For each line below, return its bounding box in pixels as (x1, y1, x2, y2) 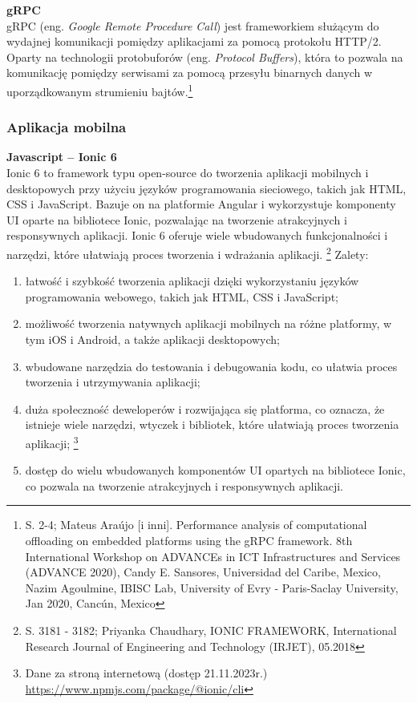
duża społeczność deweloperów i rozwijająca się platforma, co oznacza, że (25, 400, 385, 417)
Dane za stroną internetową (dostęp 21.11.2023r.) (25, 665, 268, 681)
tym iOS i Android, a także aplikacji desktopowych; (25, 331, 280, 348)
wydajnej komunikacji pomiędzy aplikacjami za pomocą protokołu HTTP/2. (6, 33, 382, 50)
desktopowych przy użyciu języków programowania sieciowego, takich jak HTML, (6, 180, 407, 196)
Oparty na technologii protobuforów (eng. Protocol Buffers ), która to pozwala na (6, 48, 403, 65)
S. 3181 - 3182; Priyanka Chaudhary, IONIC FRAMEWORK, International (25, 622, 397, 638)
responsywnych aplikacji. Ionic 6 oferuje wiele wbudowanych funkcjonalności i (6, 227, 388, 244)
